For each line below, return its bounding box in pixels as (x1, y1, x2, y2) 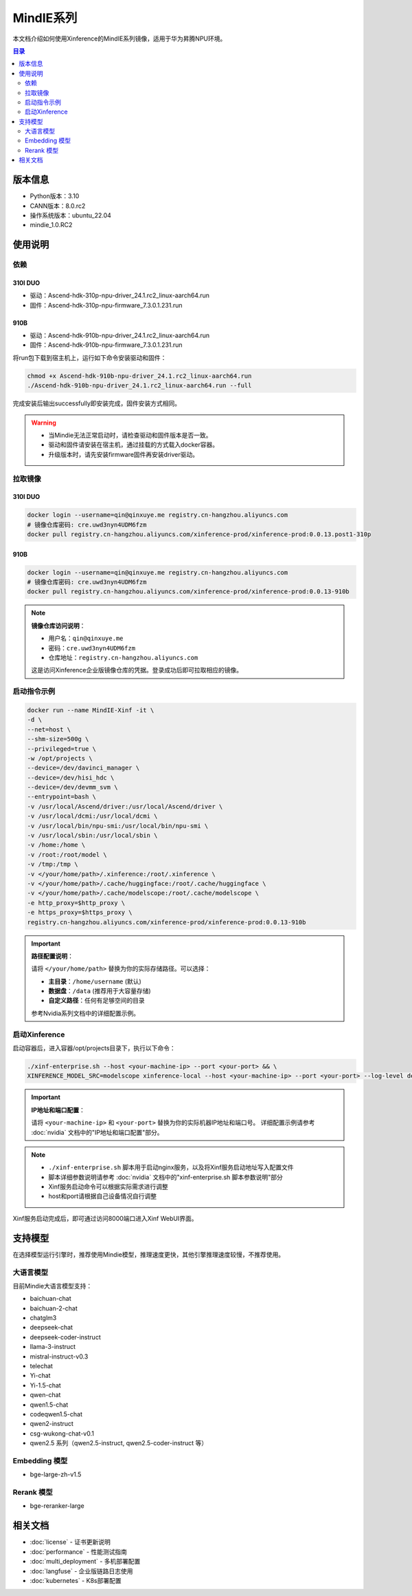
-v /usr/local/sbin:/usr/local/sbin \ (27, 831, 158, 840)
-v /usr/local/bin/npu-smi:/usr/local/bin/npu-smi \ (27, 822, 209, 829)
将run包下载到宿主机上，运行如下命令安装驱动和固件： (12, 353, 167, 361)
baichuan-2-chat (30, 1304, 78, 1312)
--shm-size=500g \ (27, 735, 89, 743)
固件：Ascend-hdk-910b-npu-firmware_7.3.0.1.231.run (30, 341, 183, 349)
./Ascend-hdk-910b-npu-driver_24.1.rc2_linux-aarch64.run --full (27, 382, 252, 390)
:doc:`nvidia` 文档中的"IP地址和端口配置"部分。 (31, 1128, 163, 1136)
